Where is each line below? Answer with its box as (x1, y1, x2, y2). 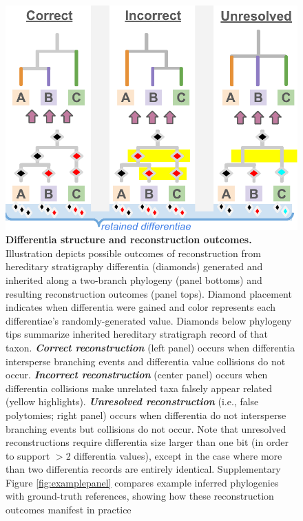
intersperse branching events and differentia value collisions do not (6, 354, 286, 368)
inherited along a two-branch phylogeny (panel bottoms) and (6, 272, 262, 287)
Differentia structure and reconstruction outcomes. (6, 232, 252, 247)
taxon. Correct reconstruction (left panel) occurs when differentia (6, 340, 295, 354)
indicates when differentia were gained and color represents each (6, 300, 275, 314)
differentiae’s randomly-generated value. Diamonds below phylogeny (6, 313, 292, 327)
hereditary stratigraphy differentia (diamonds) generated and (6, 259, 263, 274)
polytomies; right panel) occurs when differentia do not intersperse (6, 407, 286, 422)
